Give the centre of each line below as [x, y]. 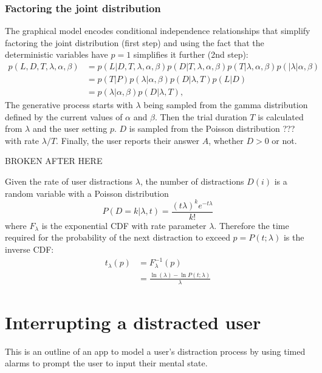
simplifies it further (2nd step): [191, 54]
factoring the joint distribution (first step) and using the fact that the [135, 42]
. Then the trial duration [201, 116]
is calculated [281, 116]
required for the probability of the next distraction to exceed [118, 237]
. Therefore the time [252, 225]
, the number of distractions [192, 181]
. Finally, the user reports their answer [128, 140]
